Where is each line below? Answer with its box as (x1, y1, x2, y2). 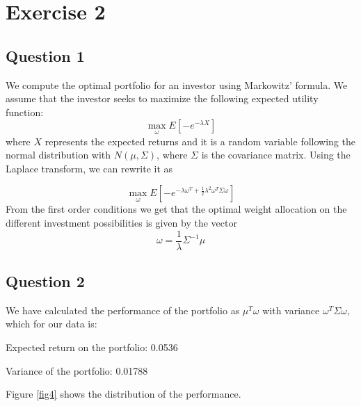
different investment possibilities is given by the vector (6, 215, 237, 229)
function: (6, 104, 44, 119)
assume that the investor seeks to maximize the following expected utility (6, 91, 319, 106)
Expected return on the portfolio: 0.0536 (6, 340, 178, 354)
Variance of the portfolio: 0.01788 (6, 363, 148, 377)
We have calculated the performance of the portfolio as (6, 302, 240, 317)
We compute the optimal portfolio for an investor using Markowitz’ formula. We (6, 77, 348, 92)
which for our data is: (6, 316, 97, 331)
